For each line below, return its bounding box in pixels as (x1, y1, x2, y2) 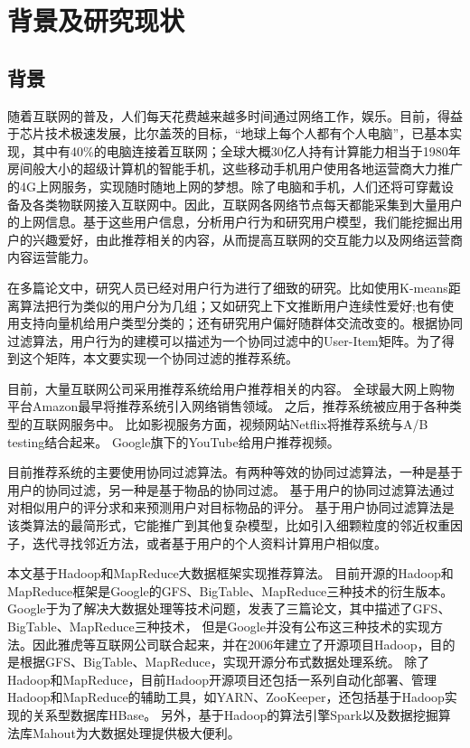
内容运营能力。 (7, 248, 96, 266)
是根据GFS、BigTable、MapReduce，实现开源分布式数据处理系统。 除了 (7, 652, 430, 671)
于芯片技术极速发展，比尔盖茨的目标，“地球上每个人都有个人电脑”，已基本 (7, 124, 450, 143)
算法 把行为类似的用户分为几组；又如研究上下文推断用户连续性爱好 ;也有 (19, 295, 441, 314)
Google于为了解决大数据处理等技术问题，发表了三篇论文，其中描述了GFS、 (7, 599, 451, 618)
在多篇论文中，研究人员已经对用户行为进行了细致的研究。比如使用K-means (7, 277, 448, 296)
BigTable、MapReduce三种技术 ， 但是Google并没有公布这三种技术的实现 (7, 617, 430, 636)
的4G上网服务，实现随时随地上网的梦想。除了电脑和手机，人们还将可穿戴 (7, 176, 441, 195)
